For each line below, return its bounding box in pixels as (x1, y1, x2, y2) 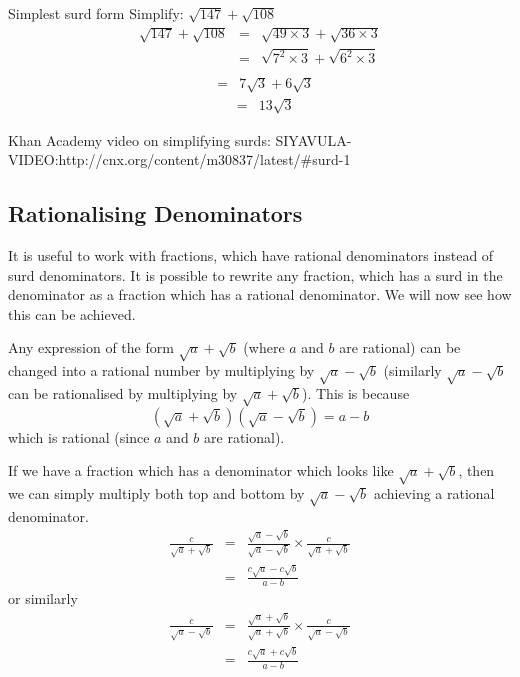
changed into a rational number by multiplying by (8, 360, 315, 381)
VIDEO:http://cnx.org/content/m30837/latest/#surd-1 (8, 149, 351, 170)
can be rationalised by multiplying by (8, 382, 238, 403)
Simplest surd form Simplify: (8, 3, 184, 23)
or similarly (8, 588, 78, 609)
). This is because (301, 382, 410, 403)
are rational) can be (339, 337, 461, 358)
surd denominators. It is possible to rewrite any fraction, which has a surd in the (8, 264, 503, 285)
